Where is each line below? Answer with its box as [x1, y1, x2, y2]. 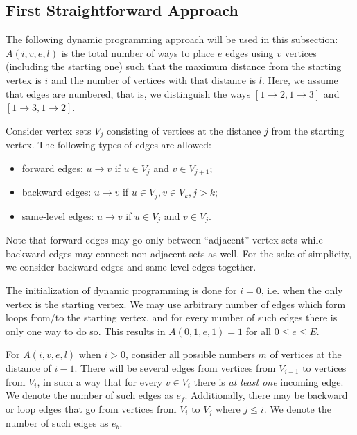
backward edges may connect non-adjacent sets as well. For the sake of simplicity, [6, 246, 352, 260]
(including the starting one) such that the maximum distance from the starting [6, 59, 342, 74]
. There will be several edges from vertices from [74, 360, 276, 375]
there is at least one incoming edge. [193, 374, 344, 389]
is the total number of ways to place [61, 45, 215, 60]
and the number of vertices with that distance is [51, 72, 256, 87]
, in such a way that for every [37, 374, 163, 389]
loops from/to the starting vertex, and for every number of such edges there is [6, 310, 338, 325]
